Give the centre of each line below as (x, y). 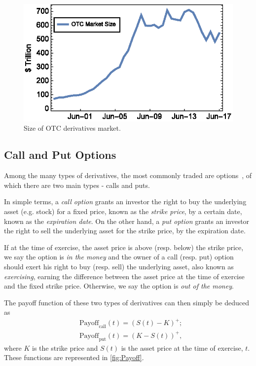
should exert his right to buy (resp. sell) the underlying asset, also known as (119, 266)
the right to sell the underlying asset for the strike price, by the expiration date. (125, 231)
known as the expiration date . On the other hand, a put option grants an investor (127, 221)
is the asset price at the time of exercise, (182, 348)
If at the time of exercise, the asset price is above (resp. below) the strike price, (124, 247)
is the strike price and (65, 348)
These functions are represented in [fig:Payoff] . (74, 357)
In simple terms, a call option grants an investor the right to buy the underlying (125, 201)
